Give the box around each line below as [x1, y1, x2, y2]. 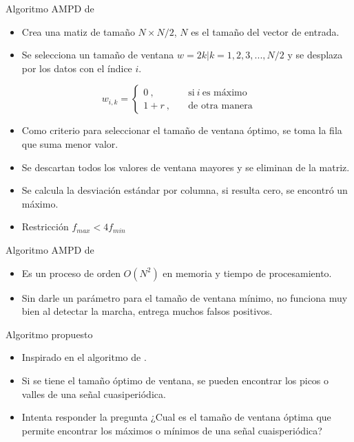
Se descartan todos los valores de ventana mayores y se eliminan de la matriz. [21, 159, 350, 174]
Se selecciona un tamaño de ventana [21, 47, 174, 62]
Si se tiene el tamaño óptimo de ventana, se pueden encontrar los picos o [21, 373, 329, 387]
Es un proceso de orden [21, 265, 121, 280]
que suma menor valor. [21, 136, 118, 151]
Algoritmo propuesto [6, 327, 93, 341]
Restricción [21, 219, 69, 234]
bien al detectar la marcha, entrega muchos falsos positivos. [21, 304, 273, 318]
